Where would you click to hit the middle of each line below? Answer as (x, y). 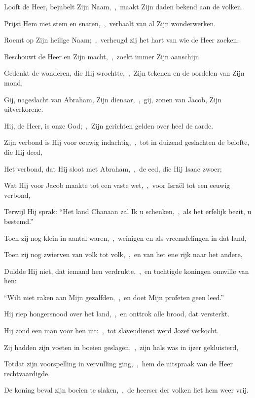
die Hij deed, (23, 152)
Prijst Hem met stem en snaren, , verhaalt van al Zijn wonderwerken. (110, 23)
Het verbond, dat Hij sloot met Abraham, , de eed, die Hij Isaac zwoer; (113, 168)
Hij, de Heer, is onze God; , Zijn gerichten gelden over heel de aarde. (109, 125)
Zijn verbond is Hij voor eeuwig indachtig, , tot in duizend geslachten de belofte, (127, 142)
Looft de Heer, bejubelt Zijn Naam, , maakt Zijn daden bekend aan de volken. (124, 6)
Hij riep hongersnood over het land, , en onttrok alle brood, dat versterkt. (117, 314)
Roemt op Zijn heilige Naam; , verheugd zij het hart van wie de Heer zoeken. (122, 40)
